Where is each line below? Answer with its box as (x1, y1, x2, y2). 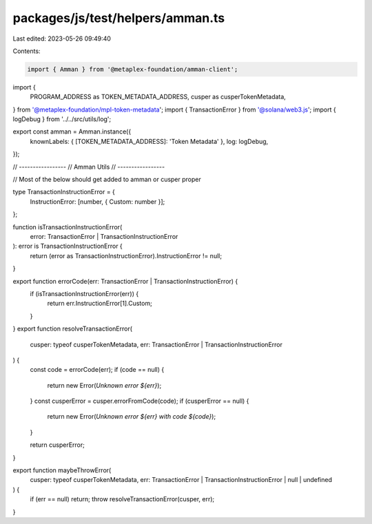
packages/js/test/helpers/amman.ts (12, 10, 225, 25)
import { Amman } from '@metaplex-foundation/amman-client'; (27, 65, 238, 73)
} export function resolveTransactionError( (12, 324, 133, 333)
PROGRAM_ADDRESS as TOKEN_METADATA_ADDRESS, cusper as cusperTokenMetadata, (30, 93, 286, 101)
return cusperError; (30, 441, 85, 449)
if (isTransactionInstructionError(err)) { (30, 289, 139, 297)
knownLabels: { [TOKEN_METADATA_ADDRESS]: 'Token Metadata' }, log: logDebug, (30, 137, 269, 145)
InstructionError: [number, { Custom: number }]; (30, 197, 165, 206)
